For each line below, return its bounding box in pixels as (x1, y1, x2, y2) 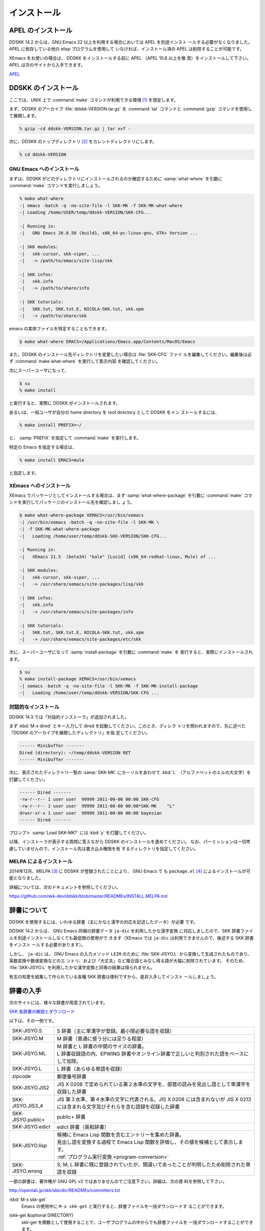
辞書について (9, 906, 48, 914)
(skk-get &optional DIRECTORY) (9, 1212, 74, 1218)
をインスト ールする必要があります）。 (9, 942, 86, 948)
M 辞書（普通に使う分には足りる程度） (56, 1035, 147, 1042)
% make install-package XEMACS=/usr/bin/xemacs (19, 676, 136, 682)
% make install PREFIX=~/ (19, 422, 82, 428)
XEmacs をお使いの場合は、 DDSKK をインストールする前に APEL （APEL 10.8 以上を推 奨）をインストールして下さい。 (9, 55, 251, 61)
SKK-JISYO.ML (12, 1050, 47, 1057)
